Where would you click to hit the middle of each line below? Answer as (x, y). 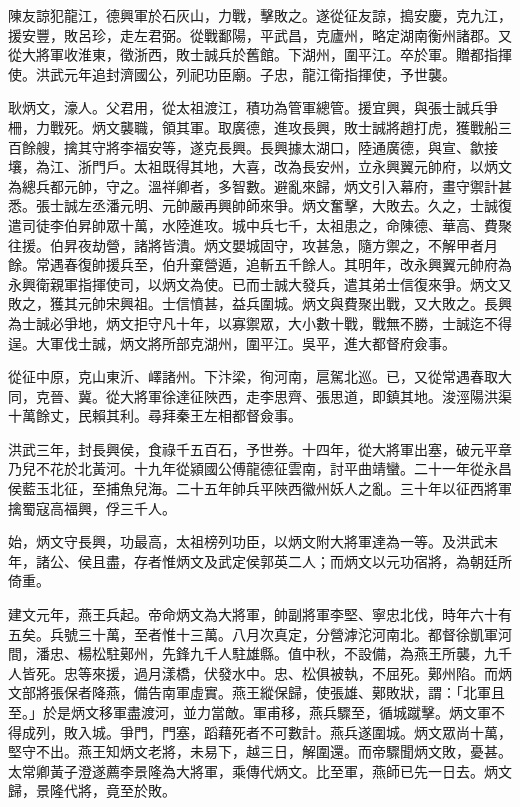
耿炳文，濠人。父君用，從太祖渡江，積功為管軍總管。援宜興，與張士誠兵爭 (253, 107)
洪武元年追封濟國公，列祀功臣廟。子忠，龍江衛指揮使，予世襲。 (245, 73)
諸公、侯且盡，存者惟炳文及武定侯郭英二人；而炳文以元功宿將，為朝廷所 (273, 560)
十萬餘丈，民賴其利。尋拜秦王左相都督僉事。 (155, 415)
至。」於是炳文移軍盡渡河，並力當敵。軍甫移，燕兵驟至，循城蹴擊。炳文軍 (249, 712)
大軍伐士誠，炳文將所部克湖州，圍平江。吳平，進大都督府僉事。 (245, 342)
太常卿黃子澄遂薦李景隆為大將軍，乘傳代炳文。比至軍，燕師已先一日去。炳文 (260, 770)
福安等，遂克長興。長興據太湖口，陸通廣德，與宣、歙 (308, 146)
